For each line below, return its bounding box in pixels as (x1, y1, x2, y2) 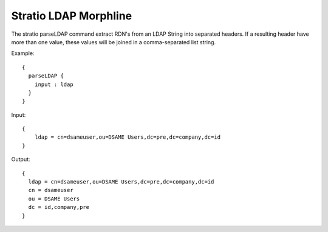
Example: (11, 50, 35, 57)
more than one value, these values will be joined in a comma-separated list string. (11, 38, 216, 45)
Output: (11, 156, 30, 163)
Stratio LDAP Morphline (11, 9, 132, 22)
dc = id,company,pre (28, 204, 90, 211)
